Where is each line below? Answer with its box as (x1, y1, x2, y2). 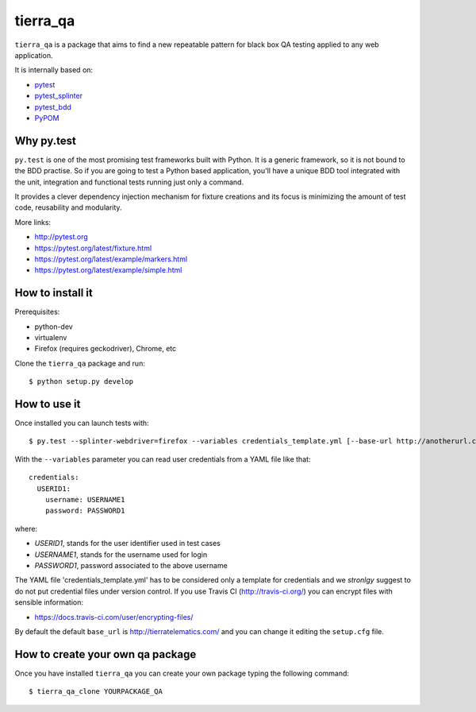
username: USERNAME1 (44, 495, 125, 505)
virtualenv (34, 333, 67, 342)
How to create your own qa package (14, 648, 197, 661)
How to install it (14, 286, 93, 300)
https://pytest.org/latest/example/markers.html (34, 254, 188, 264)
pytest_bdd (34, 102, 71, 111)
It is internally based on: (14, 65, 94, 75)
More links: (14, 217, 52, 226)
